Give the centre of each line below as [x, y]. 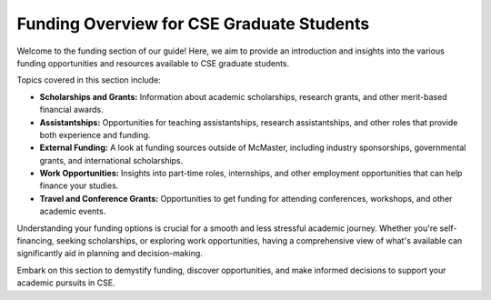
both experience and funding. [95, 135]
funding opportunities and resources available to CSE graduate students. [153, 63]
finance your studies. [79, 185]
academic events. [73, 211]
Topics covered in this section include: [89, 80]
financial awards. [71, 110]
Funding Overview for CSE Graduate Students [193, 24]
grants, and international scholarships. [111, 160]
